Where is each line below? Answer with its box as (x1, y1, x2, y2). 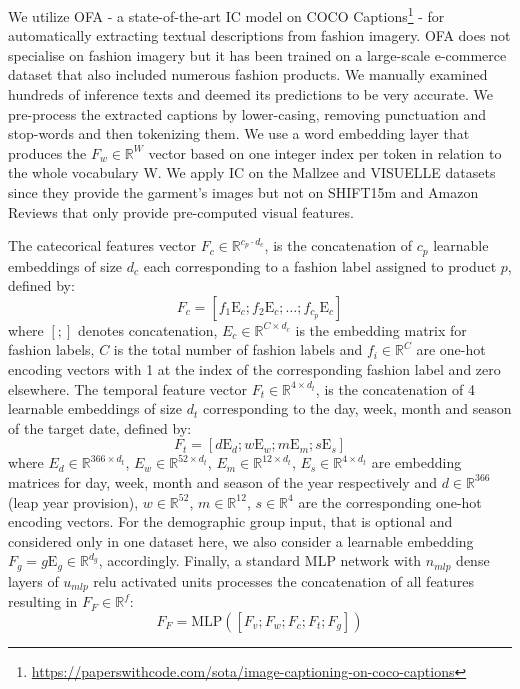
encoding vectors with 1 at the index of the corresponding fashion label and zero (8, 359, 501, 380)
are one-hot (416, 339, 486, 360)
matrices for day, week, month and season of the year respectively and (8, 471, 437, 492)
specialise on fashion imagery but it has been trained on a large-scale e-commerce (8, 44, 507, 65)
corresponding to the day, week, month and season (202, 398, 512, 419)
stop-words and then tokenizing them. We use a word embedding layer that (8, 123, 470, 144)
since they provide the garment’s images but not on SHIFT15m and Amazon (8, 182, 479, 202)
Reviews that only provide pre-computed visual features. (8, 201, 354, 222)
